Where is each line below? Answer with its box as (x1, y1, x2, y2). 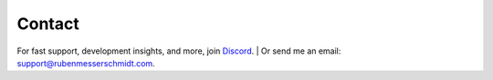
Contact (16, 14, 79, 34)
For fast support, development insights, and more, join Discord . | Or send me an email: (16, 45, 341, 56)
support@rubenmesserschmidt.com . (16, 57, 155, 68)
